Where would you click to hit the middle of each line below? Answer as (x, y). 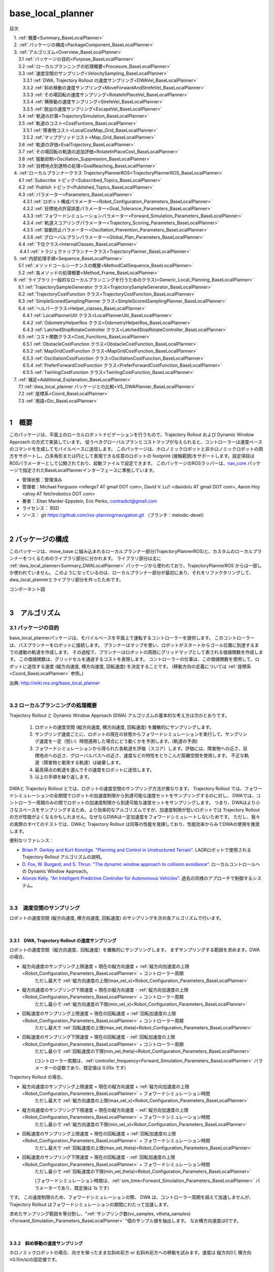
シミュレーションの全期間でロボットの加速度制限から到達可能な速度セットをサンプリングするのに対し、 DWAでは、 (135, 796)
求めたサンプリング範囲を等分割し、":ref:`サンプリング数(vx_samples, (82, 1213)
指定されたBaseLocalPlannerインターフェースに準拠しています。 (90, 470)
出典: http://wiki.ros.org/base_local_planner (55, 683)
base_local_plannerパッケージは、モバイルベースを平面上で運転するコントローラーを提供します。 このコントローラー (132, 638)
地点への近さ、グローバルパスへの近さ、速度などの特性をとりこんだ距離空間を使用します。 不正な (142, 756)
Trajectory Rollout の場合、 (38, 1077)
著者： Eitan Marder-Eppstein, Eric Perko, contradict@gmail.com (90, 501)
